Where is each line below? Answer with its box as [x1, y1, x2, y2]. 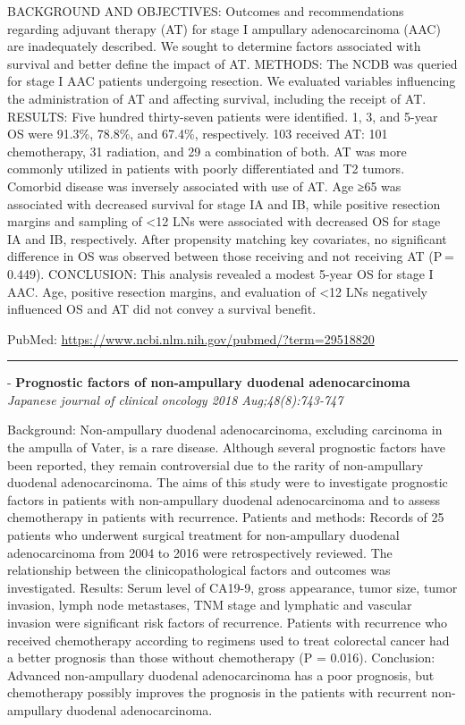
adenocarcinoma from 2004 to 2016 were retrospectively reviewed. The [7, 543, 393, 561]
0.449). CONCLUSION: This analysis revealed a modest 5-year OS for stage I [7, 264, 434, 282]
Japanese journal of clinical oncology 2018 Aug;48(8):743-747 [7, 390, 343, 409]
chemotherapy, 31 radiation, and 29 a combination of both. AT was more [7, 141, 407, 160]
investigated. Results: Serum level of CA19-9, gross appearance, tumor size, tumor [7, 577, 458, 596]
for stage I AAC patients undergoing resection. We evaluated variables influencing [7, 72, 456, 90]
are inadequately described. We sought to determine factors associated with [7, 37, 421, 55]
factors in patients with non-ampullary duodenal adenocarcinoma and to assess [7, 490, 440, 509]
